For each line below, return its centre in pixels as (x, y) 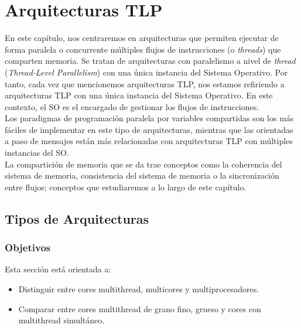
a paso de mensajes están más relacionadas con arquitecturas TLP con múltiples (149, 141)
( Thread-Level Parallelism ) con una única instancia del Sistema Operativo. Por (146, 72)
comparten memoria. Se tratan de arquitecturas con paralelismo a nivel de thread (150, 61)
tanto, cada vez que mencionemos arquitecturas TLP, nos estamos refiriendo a (145, 83)
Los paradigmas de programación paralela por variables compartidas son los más (149, 118)
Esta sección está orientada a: (58, 269)
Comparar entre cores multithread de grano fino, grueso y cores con (140, 308)
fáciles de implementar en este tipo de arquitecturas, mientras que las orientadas (149, 129)
